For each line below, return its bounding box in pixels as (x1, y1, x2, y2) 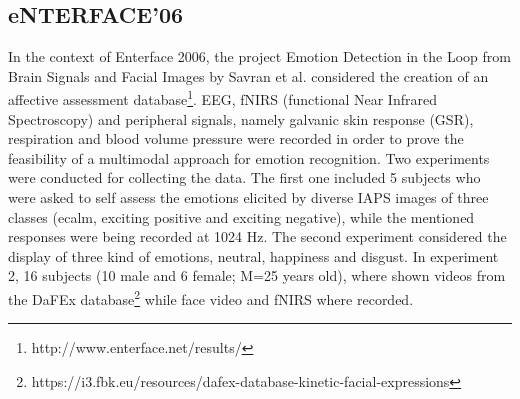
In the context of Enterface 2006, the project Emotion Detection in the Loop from (8, 46, 511, 67)
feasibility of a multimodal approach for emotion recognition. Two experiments (8, 147, 490, 168)
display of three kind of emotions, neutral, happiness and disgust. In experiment (8, 245, 499, 266)
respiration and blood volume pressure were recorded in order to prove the (8, 128, 464, 149)
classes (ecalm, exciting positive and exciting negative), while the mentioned (8, 206, 475, 227)
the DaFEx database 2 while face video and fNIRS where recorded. (8, 285, 414, 309)
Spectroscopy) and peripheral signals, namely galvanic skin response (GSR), (8, 108, 474, 129)
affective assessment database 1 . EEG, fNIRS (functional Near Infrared (8, 86, 437, 110)
